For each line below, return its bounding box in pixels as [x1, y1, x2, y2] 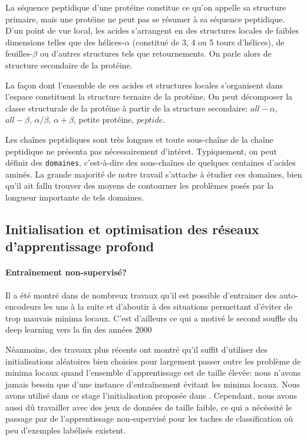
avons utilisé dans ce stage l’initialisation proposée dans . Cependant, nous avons [5, 389, 298, 402]
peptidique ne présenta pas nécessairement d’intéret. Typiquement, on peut [5, 145, 277, 157]
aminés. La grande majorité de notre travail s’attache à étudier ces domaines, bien [5, 168, 302, 180]
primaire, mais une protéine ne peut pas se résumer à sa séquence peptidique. [5, 12, 285, 25]
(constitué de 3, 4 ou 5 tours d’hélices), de [132, 35, 285, 48]
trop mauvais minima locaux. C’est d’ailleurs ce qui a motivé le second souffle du [5, 311, 298, 324]
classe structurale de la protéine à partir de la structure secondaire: [5, 101, 248, 114]
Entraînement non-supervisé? [5, 266, 127, 278]
